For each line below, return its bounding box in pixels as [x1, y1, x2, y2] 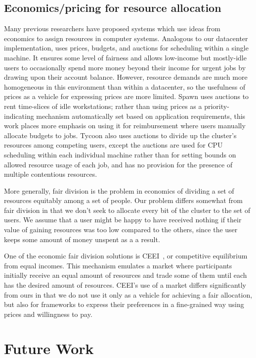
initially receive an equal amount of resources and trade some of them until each [4, 270, 247, 280]
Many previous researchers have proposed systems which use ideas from [4, 23, 220, 34]
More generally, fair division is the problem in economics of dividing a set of [4, 185, 234, 196]
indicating [4, 110, 34, 121]
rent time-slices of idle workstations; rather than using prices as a [4, 101, 202, 111]
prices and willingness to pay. [4, 308, 92, 319]
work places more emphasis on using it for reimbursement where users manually [4, 120, 246, 131]
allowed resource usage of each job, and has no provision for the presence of [4, 159, 233, 169]
